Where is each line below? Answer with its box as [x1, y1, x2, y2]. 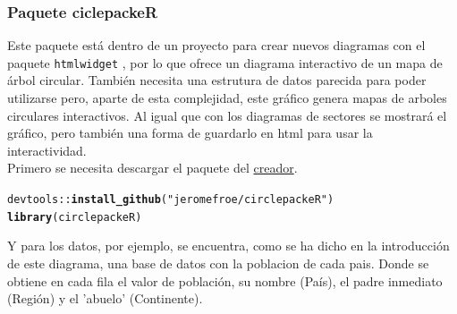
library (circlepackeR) [7, 210, 142, 224]
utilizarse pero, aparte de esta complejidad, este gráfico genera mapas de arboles [7, 89, 447, 107]
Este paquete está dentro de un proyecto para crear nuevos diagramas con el [7, 36, 426, 55]
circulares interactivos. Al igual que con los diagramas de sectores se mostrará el [7, 106, 447, 124]
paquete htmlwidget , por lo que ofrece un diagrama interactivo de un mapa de [7, 53, 443, 72]
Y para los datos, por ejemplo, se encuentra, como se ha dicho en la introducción [7, 236, 450, 255]
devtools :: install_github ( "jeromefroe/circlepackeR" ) [7, 193, 334, 207]
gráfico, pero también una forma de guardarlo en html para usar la [7, 123, 373, 142]
